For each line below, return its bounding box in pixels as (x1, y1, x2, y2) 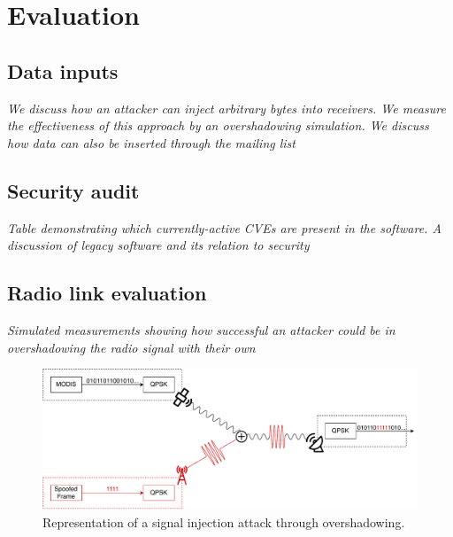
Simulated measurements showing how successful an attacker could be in (7, 320, 395, 339)
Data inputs (7, 57, 119, 84)
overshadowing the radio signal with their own (7, 338, 256, 356)
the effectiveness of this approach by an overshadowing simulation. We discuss (7, 116, 429, 135)
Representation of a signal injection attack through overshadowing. (42, 512, 405, 531)
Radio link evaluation (7, 279, 207, 307)
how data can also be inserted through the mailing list (7, 133, 296, 152)
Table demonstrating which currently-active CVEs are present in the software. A (7, 218, 441, 237)
